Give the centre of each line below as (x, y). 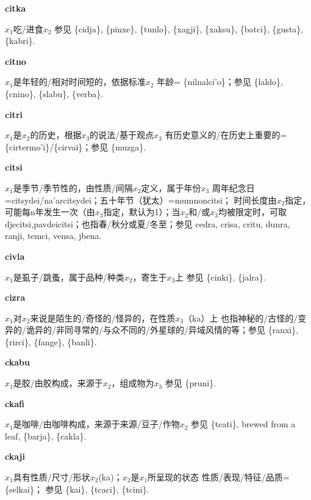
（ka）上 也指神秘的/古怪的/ (241, 318)
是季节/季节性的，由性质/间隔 (73, 187)
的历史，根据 (56, 135)
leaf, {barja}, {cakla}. (46, 436)
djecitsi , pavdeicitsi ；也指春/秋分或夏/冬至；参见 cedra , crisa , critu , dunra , (148, 223)
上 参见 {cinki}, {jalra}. (220, 277)
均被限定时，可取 (252, 212)
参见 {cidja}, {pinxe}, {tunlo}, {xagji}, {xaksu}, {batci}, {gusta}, (179, 28)
